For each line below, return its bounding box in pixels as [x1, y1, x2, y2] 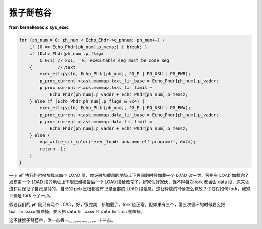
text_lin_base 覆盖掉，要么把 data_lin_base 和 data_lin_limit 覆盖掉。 [9, 208, 145, 214]
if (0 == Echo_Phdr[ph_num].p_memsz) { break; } [29, 44, 147, 50]
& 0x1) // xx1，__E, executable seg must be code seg [39, 57, 170, 63]
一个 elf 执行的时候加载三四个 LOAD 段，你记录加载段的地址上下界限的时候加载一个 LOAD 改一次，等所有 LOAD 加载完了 [9, 172, 249, 178]
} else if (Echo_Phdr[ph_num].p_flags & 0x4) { [29, 99, 145, 104]
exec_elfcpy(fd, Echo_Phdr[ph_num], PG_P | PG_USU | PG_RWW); [39, 105, 191, 111]
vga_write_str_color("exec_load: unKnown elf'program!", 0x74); [39, 139, 196, 145]
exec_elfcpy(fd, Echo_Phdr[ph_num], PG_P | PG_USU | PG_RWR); [39, 71, 191, 77]
